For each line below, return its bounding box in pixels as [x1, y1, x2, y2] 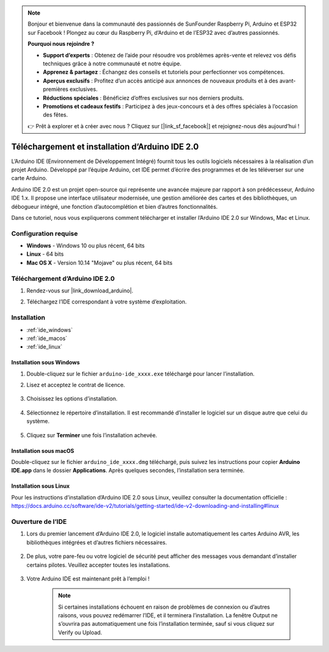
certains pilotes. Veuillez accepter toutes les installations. [26, 561, 171, 568]
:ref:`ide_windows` [26, 326, 73, 333]
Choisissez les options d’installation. [26, 395, 118, 402]
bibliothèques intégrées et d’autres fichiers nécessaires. [26, 538, 168, 546]
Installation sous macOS [11, 447, 74, 454]
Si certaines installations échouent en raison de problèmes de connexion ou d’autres [58, 603, 271, 610]
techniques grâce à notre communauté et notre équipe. [43, 60, 182, 67]
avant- [279, 77, 296, 84]
